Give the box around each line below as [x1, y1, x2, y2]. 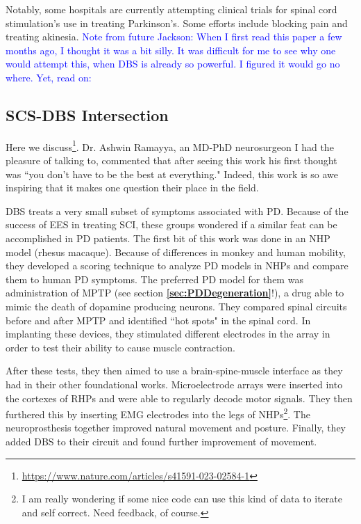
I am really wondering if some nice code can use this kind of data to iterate [22, 491, 342, 506]
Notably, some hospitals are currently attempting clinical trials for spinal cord [6, 2, 337, 16]
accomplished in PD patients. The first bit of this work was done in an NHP [6, 230, 330, 245]
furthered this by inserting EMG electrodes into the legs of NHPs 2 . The [6, 405, 310, 421]
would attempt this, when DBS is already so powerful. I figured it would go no [6, 56, 340, 71]
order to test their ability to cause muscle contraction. [6, 340, 235, 354]
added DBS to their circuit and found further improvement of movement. [6, 434, 317, 448]
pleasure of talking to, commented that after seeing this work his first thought [6, 153, 337, 168]
